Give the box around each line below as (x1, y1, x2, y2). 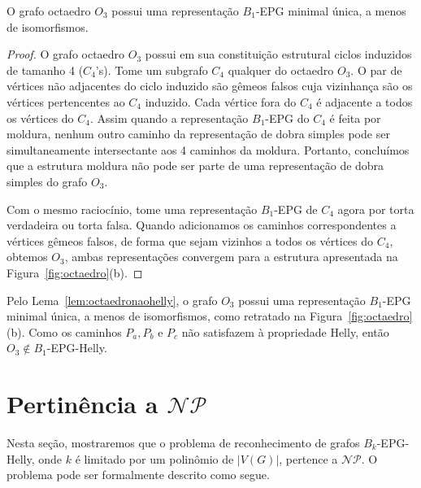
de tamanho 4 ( (7, 61, 84, 78)
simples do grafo (7, 172, 88, 190)
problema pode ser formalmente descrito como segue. (7, 466, 270, 483)
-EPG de (274, 200, 318, 217)
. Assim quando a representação (89, 109, 249, 126)
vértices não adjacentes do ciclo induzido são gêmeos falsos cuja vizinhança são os (7, 77, 413, 94)
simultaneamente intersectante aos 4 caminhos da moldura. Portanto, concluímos (7, 141, 410, 158)
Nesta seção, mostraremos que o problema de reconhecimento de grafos (7, 434, 360, 451)
